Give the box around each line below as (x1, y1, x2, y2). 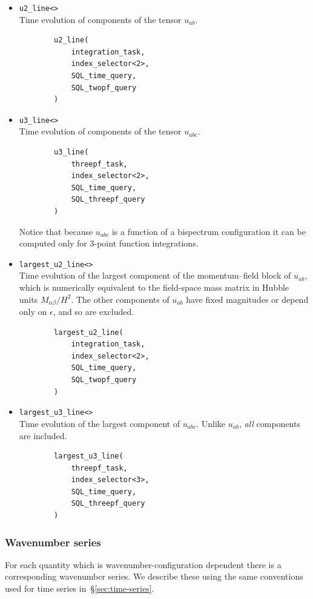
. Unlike (196, 417, 226, 429)
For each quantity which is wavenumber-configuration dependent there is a (5, 558, 282, 571)
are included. (19, 429, 67, 442)
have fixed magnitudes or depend (186, 293, 309, 305)
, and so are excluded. (53, 305, 134, 318)
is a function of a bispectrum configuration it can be (111, 225, 306, 237)
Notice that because (19, 225, 93, 237)
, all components (239, 417, 300, 429)
